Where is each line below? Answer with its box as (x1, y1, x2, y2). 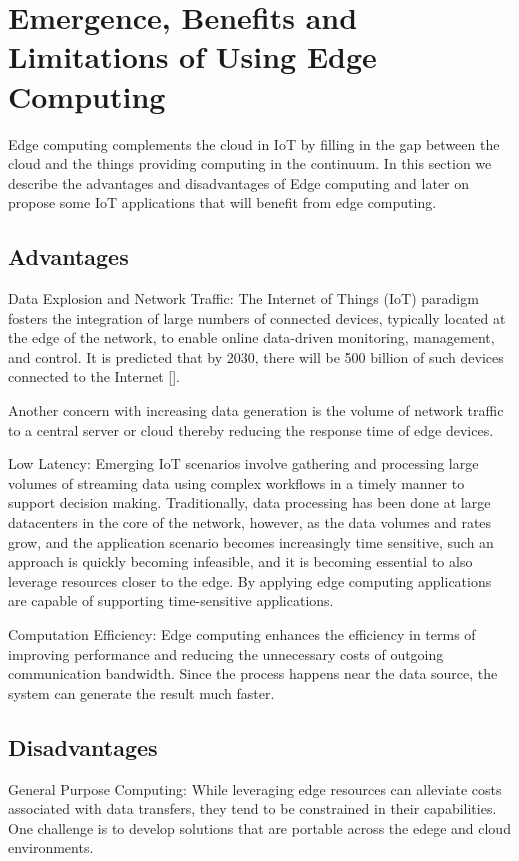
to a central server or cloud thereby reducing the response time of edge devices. (8, 419, 494, 440)
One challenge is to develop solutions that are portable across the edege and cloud (8, 817, 511, 838)
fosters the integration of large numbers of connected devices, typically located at (8, 307, 506, 328)
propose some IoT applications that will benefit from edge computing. (8, 192, 437, 213)
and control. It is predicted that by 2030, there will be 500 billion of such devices (8, 346, 504, 367)
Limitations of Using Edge (8, 36, 377, 77)
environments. (8, 837, 94, 858)
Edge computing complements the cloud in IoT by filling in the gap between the (8, 133, 500, 154)
